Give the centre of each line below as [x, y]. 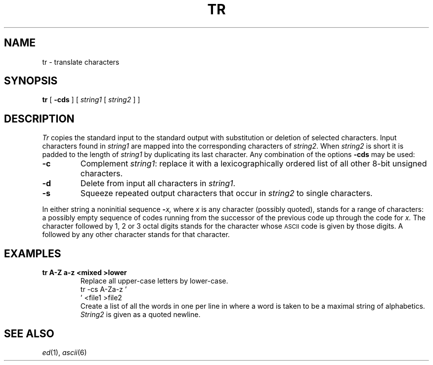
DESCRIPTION [39, 119]
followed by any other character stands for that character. [136, 235]
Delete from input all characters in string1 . [158, 183]
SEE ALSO [29, 333]
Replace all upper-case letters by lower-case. [154, 281]
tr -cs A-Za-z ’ [104, 289]
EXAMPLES [33, 253]
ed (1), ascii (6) [65, 352]
